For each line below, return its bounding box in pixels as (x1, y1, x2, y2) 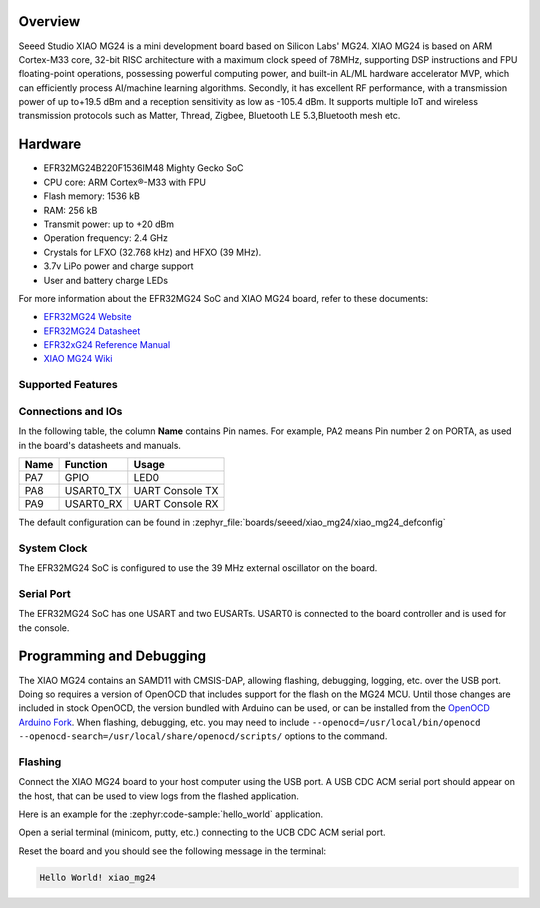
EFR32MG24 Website (43, 311, 132, 323)
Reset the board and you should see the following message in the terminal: (18, 845, 327, 857)
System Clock (18, 541, 88, 555)
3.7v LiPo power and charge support (43, 260, 194, 272)
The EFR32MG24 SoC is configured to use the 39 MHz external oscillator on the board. (18, 562, 378, 574)
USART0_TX (64, 483, 122, 497)
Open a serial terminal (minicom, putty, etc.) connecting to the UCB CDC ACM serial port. (18, 826, 386, 839)
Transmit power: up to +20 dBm (43, 218, 175, 230)
